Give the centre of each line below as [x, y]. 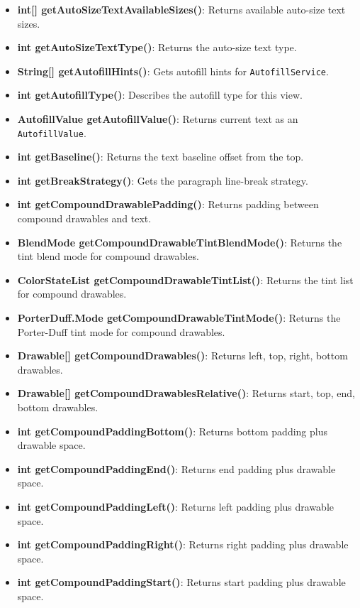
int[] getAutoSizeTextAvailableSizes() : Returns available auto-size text [181, 9]
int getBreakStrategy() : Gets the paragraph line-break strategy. [163, 180]
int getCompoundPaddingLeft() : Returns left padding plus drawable [176, 506]
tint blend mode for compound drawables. [108, 256]
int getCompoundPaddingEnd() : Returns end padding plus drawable [176, 468]
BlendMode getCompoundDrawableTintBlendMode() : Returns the [180, 242]
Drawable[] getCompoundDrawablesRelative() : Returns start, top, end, [186, 393]
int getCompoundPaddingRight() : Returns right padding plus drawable [183, 544]
